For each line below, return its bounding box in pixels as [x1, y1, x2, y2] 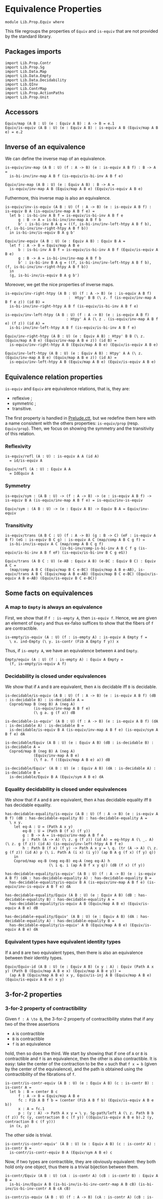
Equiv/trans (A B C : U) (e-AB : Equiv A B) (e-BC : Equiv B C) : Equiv [5, 559, 156, 564]
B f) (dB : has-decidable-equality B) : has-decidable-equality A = [5, 816, 147, 821]
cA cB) [57, 1186, 71, 1191]
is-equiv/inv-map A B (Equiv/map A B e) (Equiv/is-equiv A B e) [9, 187, 143, 192]
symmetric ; [12, 400, 37, 406]
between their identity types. [5, 955, 63, 960]
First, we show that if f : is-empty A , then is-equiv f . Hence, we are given [5, 615, 157, 621]
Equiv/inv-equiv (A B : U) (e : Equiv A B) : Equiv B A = [5, 239, 125, 244]
